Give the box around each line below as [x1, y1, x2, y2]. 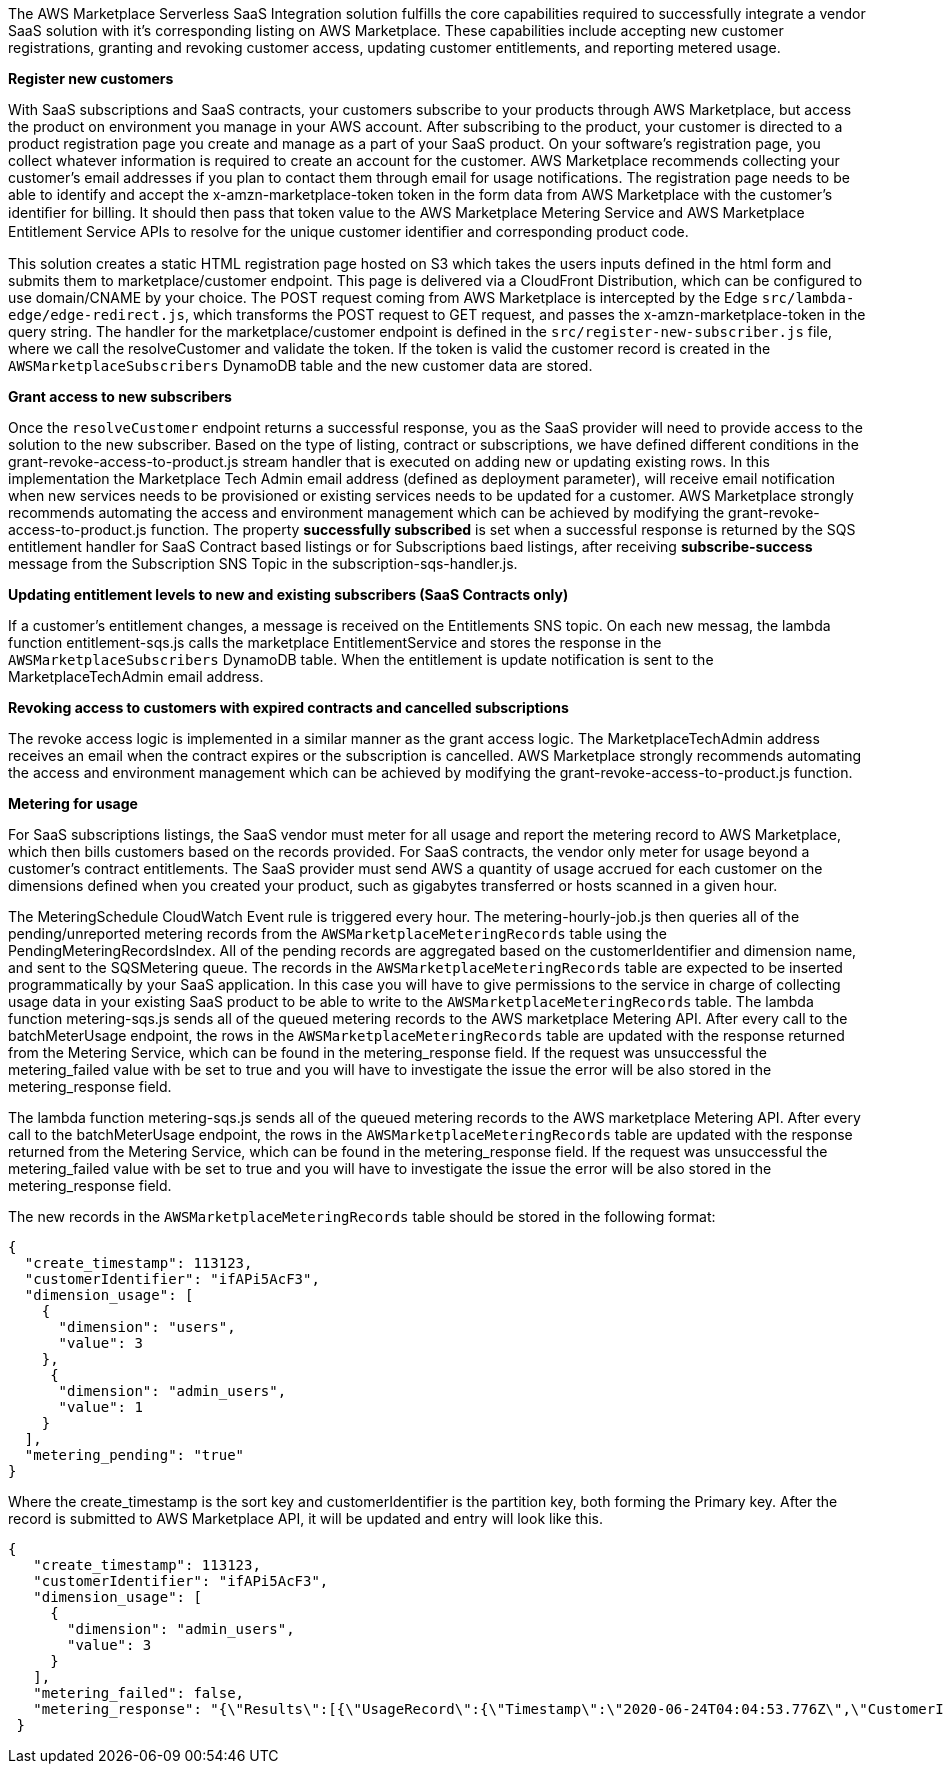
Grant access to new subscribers [8, 388, 232, 405]
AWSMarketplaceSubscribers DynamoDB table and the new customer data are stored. [8, 357, 593, 374]
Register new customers [8, 70, 174, 87]
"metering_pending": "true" [24, 1447, 245, 1463]
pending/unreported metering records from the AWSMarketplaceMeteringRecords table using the [8, 925, 667, 942]
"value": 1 [58, 1399, 143, 1415]
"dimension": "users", [58, 1319, 236, 1335]
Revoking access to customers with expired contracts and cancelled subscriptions [8, 699, 569, 716]
